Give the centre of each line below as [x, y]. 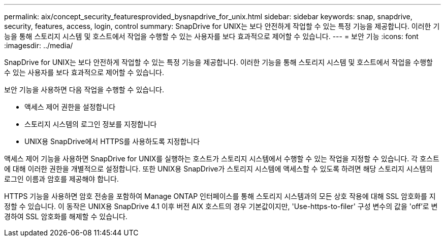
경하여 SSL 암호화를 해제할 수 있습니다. [66, 216]
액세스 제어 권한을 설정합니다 [70, 107]
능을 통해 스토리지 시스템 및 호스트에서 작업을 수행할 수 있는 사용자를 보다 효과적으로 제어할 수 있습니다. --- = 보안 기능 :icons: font [211, 36]
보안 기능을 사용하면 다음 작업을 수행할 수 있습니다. [84, 90]
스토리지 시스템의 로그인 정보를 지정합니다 [91, 124]
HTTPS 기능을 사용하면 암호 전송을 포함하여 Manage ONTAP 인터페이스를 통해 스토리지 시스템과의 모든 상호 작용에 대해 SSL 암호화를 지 [220, 196]
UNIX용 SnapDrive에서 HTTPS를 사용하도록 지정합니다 [112, 141]
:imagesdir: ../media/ [39, 45]
